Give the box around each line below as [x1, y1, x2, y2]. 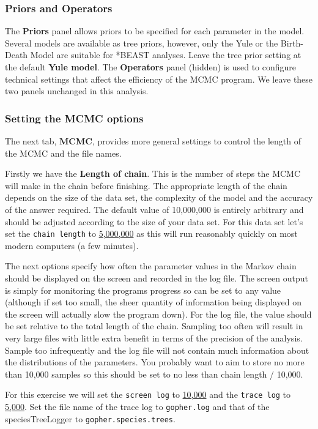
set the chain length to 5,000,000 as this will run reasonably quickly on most [5, 227, 298, 240]
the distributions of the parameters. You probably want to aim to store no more [5, 356, 305, 368]
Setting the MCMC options [5, 110, 144, 125]
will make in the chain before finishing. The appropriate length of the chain [5, 179, 287, 192]
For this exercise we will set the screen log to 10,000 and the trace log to [5, 388, 291, 401]
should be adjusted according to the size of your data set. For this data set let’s [5, 215, 303, 228]
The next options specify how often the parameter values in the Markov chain [5, 259, 297, 272]
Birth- [280, 36, 303, 49]
